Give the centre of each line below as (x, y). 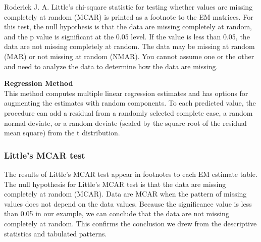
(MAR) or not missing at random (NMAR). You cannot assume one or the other (129, 56)
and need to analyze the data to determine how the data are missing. (111, 66)
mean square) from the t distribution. (62, 133)
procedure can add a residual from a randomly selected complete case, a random (128, 112)
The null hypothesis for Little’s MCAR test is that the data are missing (115, 184)
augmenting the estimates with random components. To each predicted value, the (130, 103)
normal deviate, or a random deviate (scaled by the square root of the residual (125, 123)
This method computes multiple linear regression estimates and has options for (126, 93)
